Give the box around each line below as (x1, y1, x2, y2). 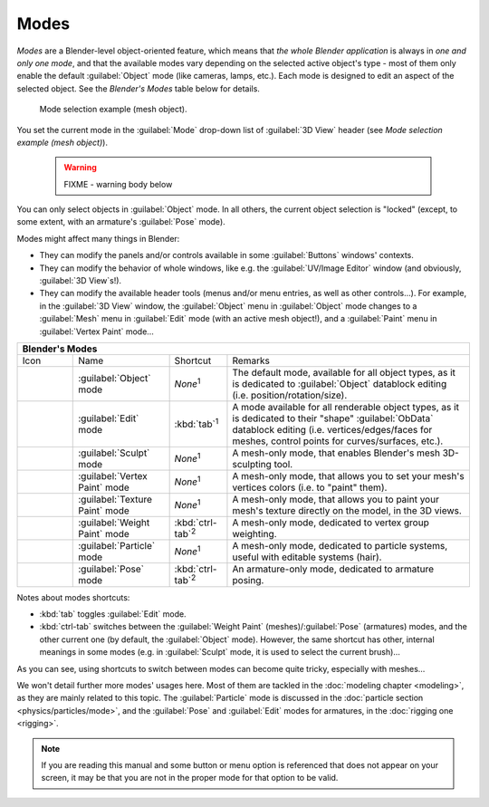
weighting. (232, 528, 277, 541)
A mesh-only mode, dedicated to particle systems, (232, 540, 448, 552)
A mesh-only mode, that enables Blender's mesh (232, 447, 441, 459)
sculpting (232, 457, 272, 470)
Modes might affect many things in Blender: (16, 233, 180, 244)
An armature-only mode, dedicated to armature (232, 562, 435, 575)
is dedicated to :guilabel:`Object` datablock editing (232, 377, 447, 389)
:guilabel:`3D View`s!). (39, 275, 122, 286)
